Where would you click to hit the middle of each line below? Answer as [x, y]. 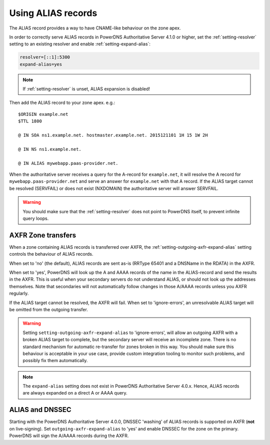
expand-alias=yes [41, 64]
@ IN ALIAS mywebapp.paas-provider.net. [68, 163]
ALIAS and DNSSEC [40, 410]
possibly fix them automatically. [55, 361]
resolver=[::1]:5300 [45, 57]
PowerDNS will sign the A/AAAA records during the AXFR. [69, 436]
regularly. [19, 293]
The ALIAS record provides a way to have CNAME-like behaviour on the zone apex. [95, 28]
